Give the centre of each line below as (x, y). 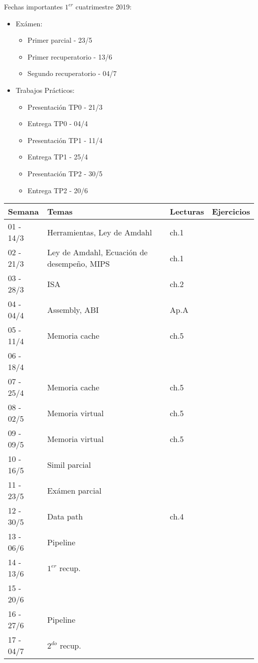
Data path (65, 516)
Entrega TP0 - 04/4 (58, 123)
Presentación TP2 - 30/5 (65, 173)
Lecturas (187, 212)
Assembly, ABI (73, 309)
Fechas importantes (33, 6)
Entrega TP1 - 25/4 (58, 157)
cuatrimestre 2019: (104, 6)
